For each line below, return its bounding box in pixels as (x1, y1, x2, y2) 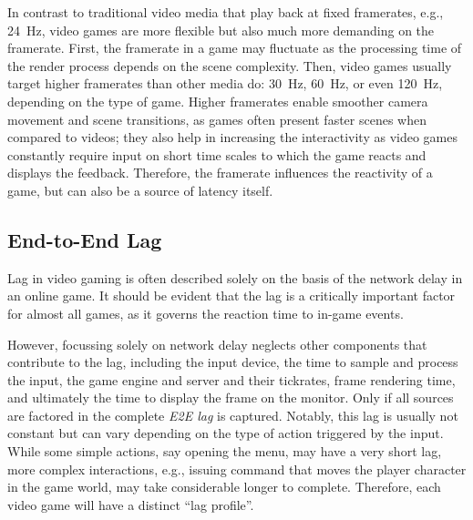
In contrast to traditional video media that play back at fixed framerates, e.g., (7, 3, 444, 21)
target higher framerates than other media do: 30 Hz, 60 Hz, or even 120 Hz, (7, 74, 443, 93)
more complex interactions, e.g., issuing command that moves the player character (7, 459, 467, 478)
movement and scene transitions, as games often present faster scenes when (7, 109, 427, 128)
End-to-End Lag (7, 225, 162, 253)
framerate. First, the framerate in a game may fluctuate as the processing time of (7, 38, 462, 57)
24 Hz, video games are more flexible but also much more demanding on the (7, 20, 435, 39)
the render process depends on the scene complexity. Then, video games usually (7, 56, 452, 75)
